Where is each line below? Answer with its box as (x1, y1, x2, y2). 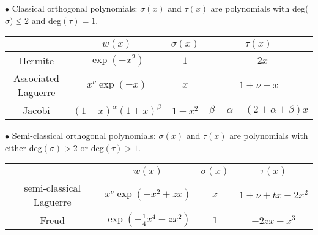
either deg (5, 141, 42, 154)
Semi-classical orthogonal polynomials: (12, 129, 156, 142)
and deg (31, 13, 62, 26)
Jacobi (23, 103, 50, 117)
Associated (13, 71, 59, 86)
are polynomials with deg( (210, 2, 309, 14)
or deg (80, 141, 104, 154)
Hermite (19, 53, 54, 68)
